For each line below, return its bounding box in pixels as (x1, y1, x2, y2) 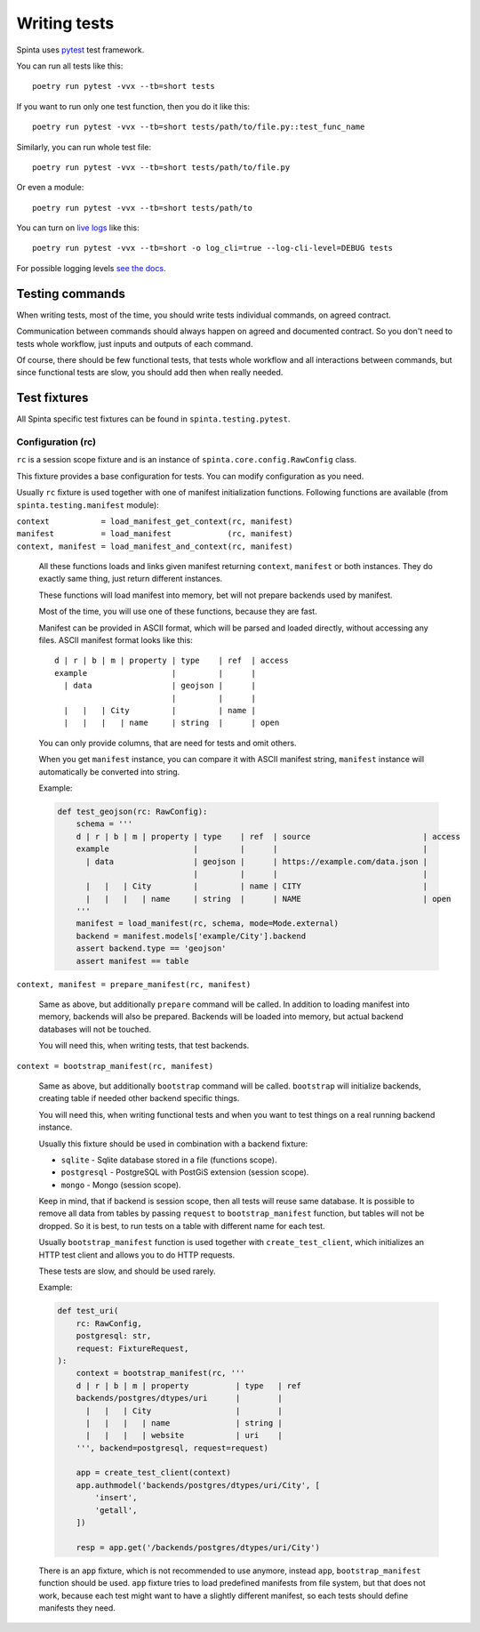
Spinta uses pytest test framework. (16, 44, 145, 55)
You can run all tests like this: (16, 60, 124, 71)
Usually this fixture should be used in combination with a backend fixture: (38, 1138, 308, 1149)
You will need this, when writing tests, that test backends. (38, 1041, 250, 1051)
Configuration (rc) (16, 436, 97, 448)
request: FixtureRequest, (76, 1343, 189, 1354)
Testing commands (16, 285, 126, 301)
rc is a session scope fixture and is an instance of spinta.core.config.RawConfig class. (16, 454, 357, 465)
